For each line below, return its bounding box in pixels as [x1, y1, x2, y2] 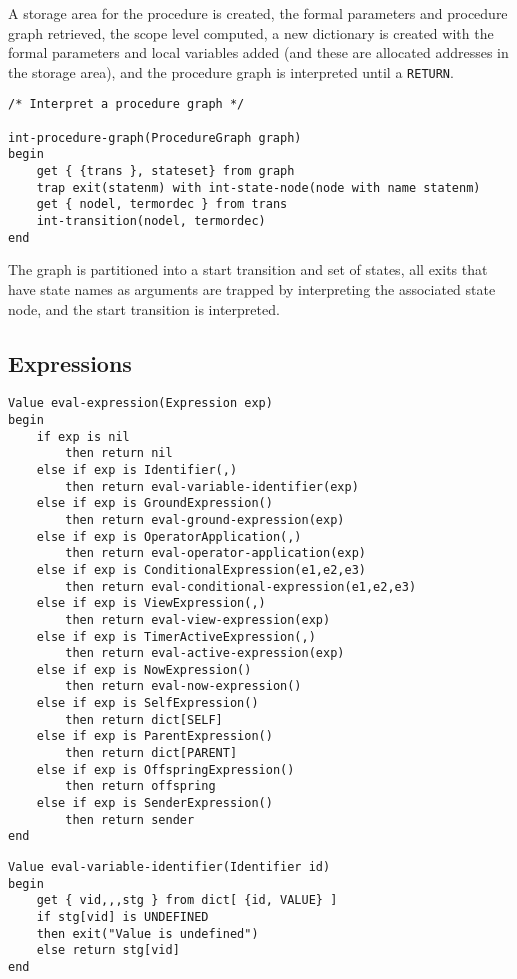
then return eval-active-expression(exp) [65, 646, 345, 661]
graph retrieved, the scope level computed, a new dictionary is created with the [8, 22, 494, 43]
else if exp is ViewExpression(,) [36, 596, 266, 611]
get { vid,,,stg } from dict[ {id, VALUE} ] [36, 893, 338, 908]
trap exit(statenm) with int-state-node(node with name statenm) [36, 180, 481, 195]
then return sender [65, 812, 195, 827]
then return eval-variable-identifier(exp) [65, 479, 359, 494]
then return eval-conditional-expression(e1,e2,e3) [65, 579, 417, 594]
